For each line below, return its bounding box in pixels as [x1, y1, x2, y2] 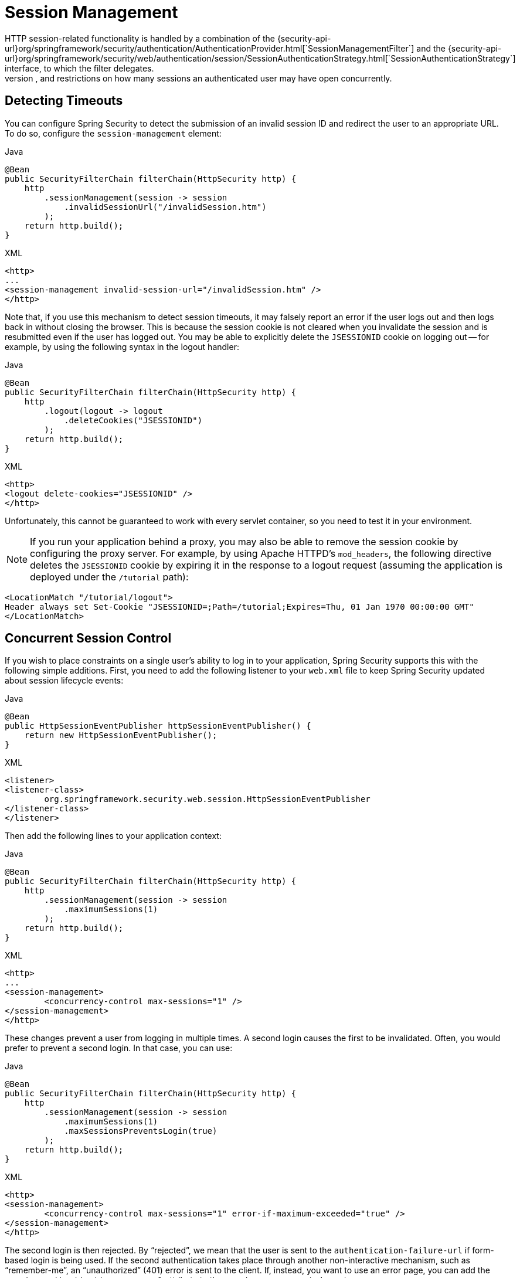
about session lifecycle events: [5, 675, 124, 686]
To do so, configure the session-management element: [5, 128, 222, 138]
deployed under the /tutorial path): [30, 570, 189, 583]
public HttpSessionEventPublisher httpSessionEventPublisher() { [5, 721, 311, 731]
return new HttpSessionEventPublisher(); [24, 730, 217, 740]
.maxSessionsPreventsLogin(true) [64, 1126, 217, 1136]
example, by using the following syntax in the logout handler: [5, 341, 239, 352]
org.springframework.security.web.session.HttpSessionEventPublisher [44, 794, 371, 804]
